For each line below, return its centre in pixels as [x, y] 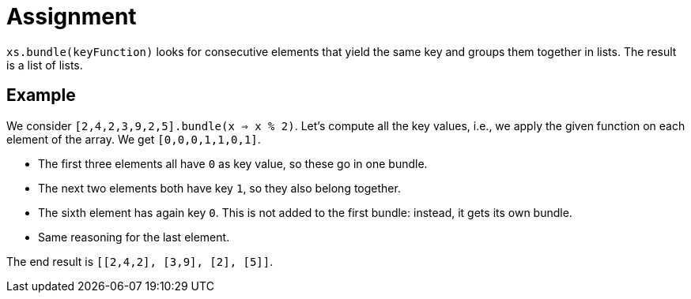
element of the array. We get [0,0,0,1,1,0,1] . [134, 139]
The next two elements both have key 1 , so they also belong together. [219, 188]
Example [41, 95]
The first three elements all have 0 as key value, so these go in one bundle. [233, 163]
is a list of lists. [45, 65]
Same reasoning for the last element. [134, 237]
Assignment [72, 17]
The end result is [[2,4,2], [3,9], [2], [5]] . [140, 261]
